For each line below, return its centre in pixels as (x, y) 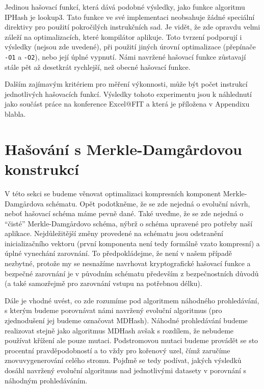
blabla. (15, 114)
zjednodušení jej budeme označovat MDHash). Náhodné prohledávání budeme (126, 320)
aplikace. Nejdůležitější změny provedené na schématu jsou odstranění (114, 233)
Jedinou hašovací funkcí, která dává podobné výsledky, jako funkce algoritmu (125, 7)
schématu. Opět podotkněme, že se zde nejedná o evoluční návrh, (148, 203)
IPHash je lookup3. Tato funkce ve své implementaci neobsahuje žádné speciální (130, 17)
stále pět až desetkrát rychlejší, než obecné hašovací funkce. (98, 67)
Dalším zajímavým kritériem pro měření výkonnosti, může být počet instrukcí (126, 84)
